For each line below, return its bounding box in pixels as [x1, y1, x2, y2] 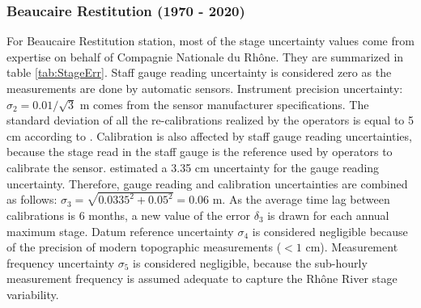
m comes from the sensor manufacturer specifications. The [79, 95, 369, 112]
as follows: [6, 191, 57, 208]
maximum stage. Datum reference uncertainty [6, 222, 234, 239]
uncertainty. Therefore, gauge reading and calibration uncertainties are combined [6, 175, 408, 192]
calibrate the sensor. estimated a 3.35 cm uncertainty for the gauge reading [6, 158, 380, 175]
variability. [6, 286, 59, 302]
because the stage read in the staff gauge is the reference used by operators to [6, 143, 393, 160]
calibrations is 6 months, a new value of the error [6, 207, 250, 224]
